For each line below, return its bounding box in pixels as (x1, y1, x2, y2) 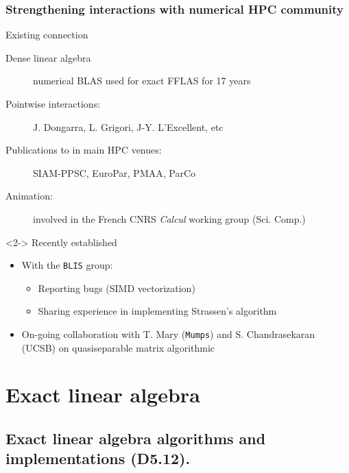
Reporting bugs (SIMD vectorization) (38, 280, 195, 295)
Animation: (5, 189, 53, 203)
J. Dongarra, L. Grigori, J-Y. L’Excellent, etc (33, 119, 224, 134)
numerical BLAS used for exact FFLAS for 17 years (33, 73, 251, 88)
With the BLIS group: (21, 258, 113, 272)
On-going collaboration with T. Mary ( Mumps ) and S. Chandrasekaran (21, 327, 315, 341)
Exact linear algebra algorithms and (5, 428, 266, 449)
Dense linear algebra (5, 50, 91, 64)
